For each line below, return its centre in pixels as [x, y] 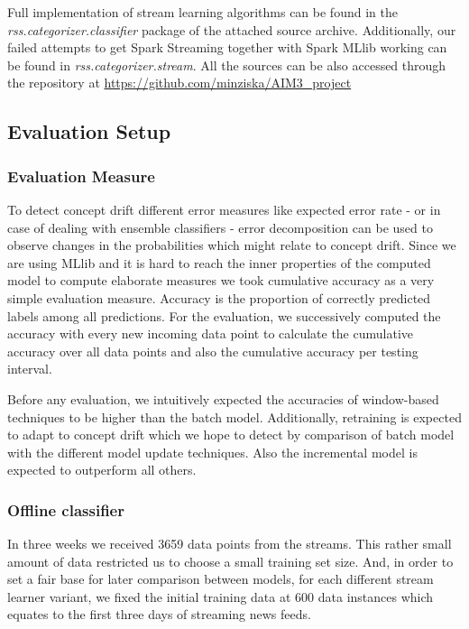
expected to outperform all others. [102, 470]
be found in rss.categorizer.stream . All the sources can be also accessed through [227, 65]
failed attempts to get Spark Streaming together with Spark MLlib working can [227, 47]
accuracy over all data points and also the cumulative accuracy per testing [213, 351]
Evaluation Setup [89, 131]
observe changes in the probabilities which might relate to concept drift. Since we [232, 245]
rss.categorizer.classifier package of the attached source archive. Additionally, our [232, 29]
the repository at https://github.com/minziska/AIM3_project [179, 83]
